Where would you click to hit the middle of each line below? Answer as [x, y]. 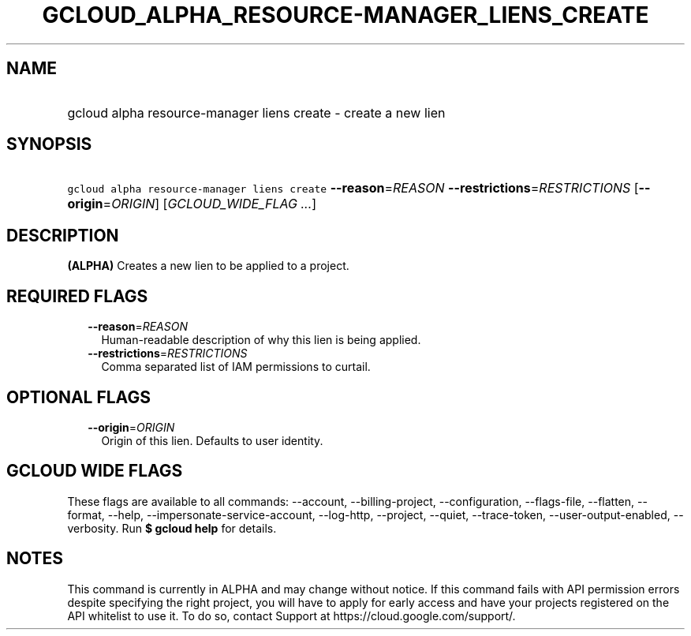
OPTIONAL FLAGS [78, 397]
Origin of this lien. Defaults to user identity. [212, 440]
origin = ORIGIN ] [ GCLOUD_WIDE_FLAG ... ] [192, 204]
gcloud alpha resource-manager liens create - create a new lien [256, 112]
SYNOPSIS [49, 144]
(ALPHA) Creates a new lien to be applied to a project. [208, 266]
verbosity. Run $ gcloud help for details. [172, 528]
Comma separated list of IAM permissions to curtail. [236, 367]
